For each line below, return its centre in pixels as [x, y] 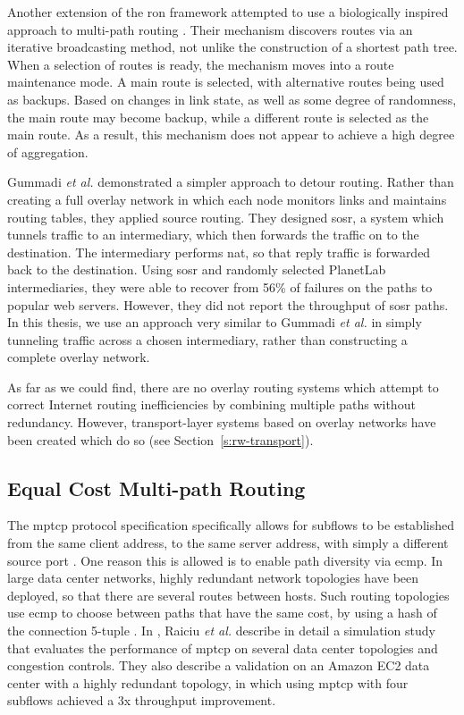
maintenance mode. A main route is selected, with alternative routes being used [226, 82]
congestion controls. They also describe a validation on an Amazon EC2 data [219, 665]
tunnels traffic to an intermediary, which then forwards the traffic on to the [213, 235]
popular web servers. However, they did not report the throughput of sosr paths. [228, 304]
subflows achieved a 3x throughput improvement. [142, 700]
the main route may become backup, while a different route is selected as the [218, 117]
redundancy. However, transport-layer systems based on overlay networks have [222, 422]
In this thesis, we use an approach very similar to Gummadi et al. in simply [215, 322]
